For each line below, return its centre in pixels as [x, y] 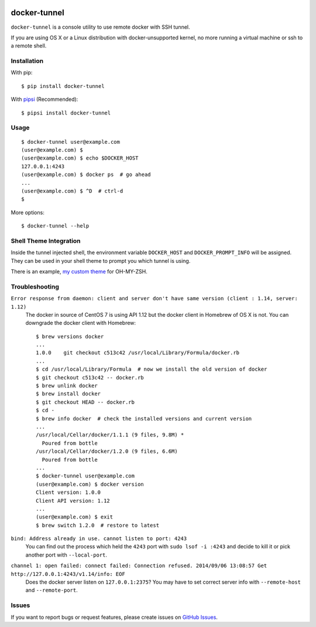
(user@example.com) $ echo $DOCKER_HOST [80, 158]
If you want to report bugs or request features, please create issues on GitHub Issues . [114, 617]
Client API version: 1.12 [73, 501]
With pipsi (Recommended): [44, 99]
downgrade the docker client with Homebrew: [81, 323]
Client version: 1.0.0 [68, 492]
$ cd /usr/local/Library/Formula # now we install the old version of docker [152, 369]
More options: [28, 212]
